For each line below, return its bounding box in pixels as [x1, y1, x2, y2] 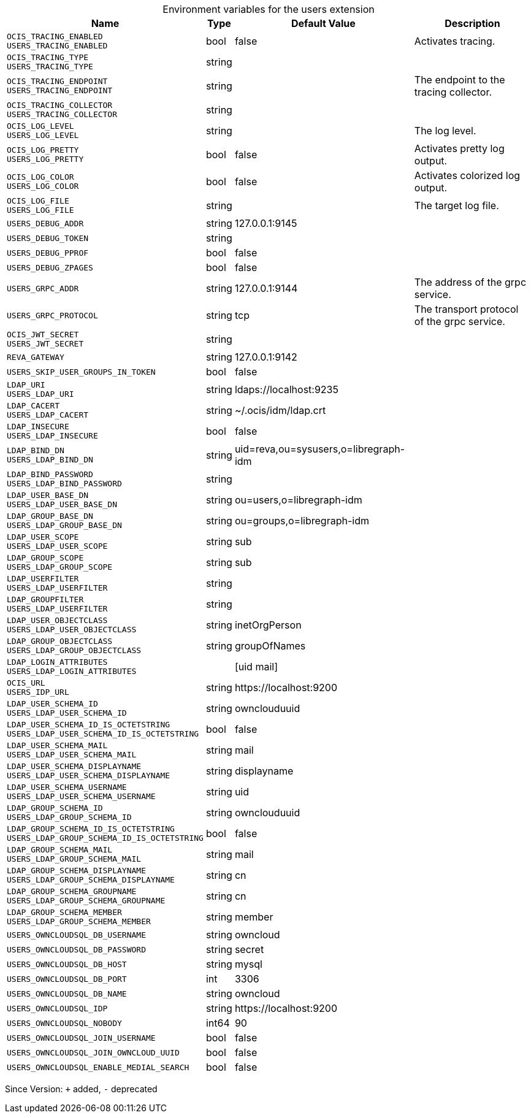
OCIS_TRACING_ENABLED [7, 32, 103, 41]
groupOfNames [234, 640, 306, 652]
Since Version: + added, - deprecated [5, 1084, 158, 1094]
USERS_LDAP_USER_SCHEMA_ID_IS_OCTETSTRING [7, 729, 199, 738]
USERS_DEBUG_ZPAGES [7, 262, 93, 272]
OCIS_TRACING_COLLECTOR [7, 101, 113, 110]
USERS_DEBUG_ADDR [7, 218, 84, 228]
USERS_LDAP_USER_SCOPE [7, 542, 108, 551]
